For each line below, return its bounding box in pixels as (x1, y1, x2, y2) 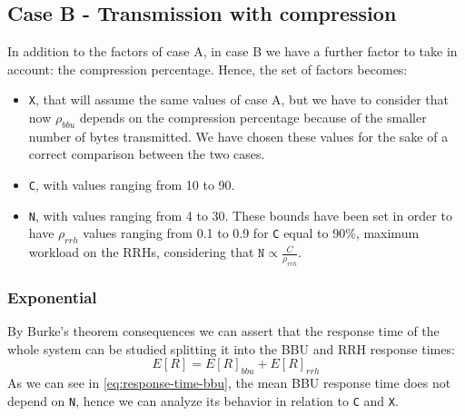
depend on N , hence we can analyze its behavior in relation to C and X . (7, 391, 399, 410)
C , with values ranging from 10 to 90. (28, 175, 235, 194)
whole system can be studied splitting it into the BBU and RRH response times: (7, 339, 455, 358)
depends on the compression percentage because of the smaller (79, 108, 427, 127)
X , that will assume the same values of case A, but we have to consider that (28, 90, 449, 109)
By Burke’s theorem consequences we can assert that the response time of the (7, 322, 440, 341)
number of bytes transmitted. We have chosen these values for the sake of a (28, 126, 449, 145)
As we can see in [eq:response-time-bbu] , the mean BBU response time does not (7, 373, 451, 392)
